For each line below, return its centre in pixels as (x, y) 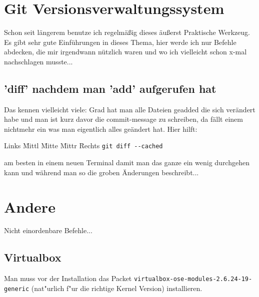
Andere (30, 206)
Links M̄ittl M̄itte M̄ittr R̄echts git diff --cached (83, 146)
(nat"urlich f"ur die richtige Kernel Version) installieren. (117, 288)
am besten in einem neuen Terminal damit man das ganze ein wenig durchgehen (127, 162)
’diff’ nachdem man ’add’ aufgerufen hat (110, 88)
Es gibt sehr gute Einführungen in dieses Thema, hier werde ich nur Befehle (120, 42)
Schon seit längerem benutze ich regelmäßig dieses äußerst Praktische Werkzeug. (127, 32)
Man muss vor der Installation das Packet (68, 278)
